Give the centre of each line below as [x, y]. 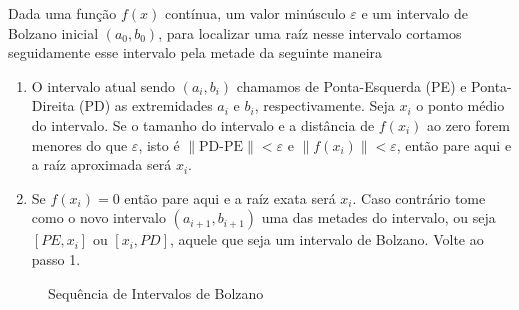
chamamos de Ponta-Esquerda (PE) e [351, 85]
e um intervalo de [415, 13]
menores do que [79, 144]
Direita [53, 105]
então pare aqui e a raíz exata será [230, 197]
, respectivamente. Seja [324, 105]
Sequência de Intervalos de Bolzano [156, 292]
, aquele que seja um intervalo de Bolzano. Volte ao [327, 239]
